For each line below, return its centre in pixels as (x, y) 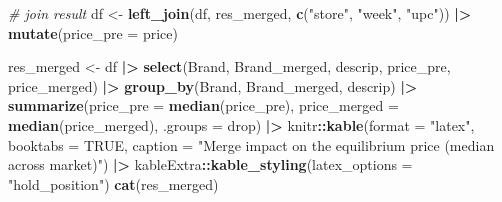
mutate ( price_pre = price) (93, 32)
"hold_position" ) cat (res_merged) (113, 183)
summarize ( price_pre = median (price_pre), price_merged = (203, 105)
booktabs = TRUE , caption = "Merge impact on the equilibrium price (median (251, 144)
